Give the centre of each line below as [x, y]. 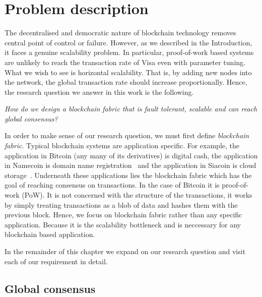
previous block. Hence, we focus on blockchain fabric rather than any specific [123, 215]
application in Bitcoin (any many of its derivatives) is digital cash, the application [131, 155]
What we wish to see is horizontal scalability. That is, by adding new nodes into [128, 72]
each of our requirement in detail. [56, 261]
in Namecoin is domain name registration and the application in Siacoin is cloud [130, 165]
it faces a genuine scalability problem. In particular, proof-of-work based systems [129, 52]
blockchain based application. [50, 234]
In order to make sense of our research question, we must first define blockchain [127, 135]
